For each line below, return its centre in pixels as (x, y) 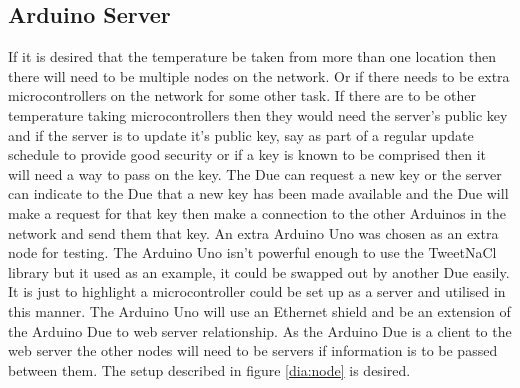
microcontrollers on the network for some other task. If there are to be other (242, 95)
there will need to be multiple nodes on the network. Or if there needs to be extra (259, 75)
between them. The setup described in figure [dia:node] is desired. (209, 369)
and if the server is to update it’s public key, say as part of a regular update (241, 134)
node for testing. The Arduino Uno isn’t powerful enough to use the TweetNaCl (252, 252)
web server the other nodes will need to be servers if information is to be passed (253, 350)
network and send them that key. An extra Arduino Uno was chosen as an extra (253, 232)
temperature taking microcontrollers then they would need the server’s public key (258, 114)
